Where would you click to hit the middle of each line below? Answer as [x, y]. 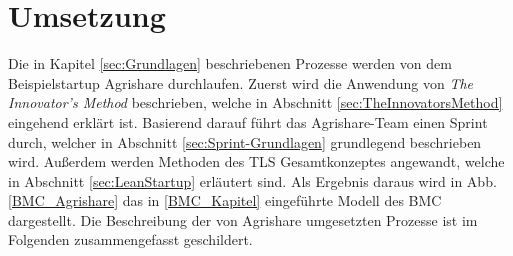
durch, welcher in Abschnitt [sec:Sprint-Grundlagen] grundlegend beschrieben [245, 141]
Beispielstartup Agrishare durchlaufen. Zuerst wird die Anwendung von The [241, 82]
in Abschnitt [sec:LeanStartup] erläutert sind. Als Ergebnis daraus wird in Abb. [252, 180]
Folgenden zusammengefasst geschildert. [130, 239]
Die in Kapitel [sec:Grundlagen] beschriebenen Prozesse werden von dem [230, 63]
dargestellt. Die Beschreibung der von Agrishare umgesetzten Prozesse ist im [243, 219]
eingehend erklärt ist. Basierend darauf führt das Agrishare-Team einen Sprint [248, 121]
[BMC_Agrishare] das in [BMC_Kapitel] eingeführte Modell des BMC [225, 200]
